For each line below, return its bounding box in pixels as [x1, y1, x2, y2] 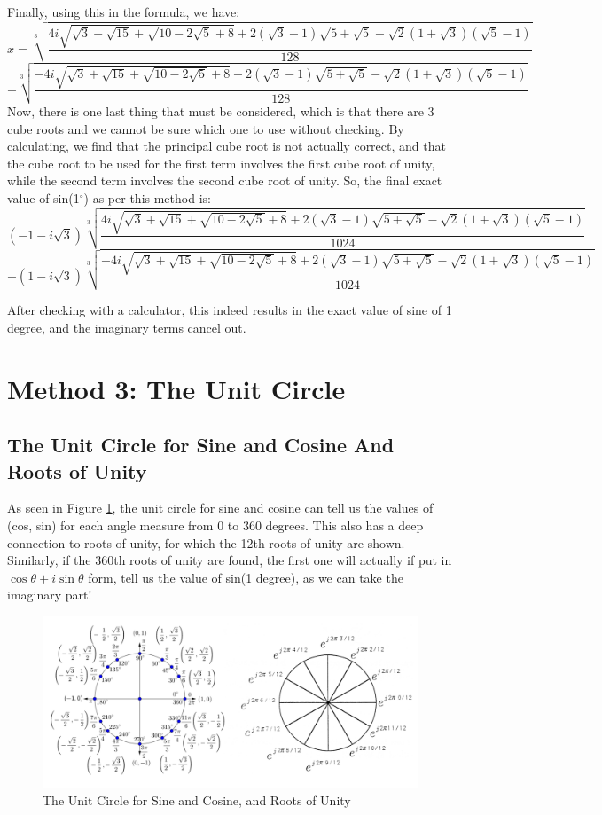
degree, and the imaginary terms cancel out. [7, 317, 246, 336]
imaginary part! [7, 585, 92, 604]
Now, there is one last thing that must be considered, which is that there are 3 [7, 102, 434, 121]
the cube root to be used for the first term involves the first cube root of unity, [7, 153, 435, 172]
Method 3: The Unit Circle [7, 370, 346, 406]
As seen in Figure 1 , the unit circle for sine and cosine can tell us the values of [7, 498, 434, 517]
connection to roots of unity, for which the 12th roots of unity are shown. [7, 533, 405, 552]
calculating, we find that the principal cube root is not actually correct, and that [7, 137, 446, 155]
